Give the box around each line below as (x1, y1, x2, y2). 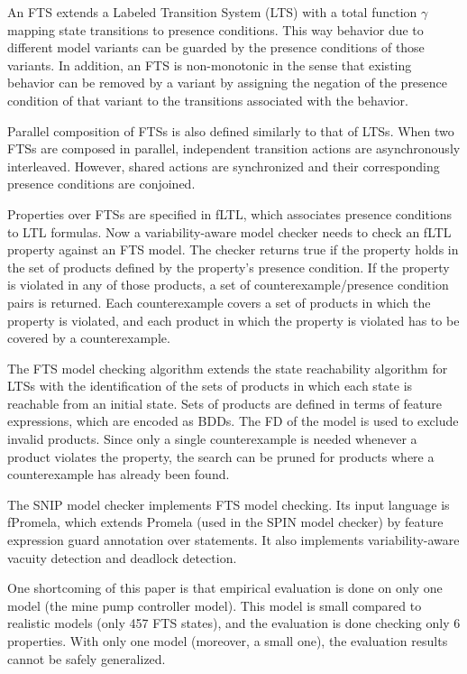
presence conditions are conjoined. (7, 174, 196, 193)
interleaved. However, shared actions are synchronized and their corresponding (7, 156, 440, 175)
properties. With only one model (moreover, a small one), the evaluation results (7, 632, 448, 650)
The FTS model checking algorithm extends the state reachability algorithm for (7, 358, 448, 377)
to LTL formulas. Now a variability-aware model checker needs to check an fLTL (7, 222, 452, 241)
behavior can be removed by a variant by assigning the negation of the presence (7, 73, 448, 92)
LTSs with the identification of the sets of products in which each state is (7, 376, 413, 395)
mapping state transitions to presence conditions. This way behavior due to (7, 20, 424, 39)
